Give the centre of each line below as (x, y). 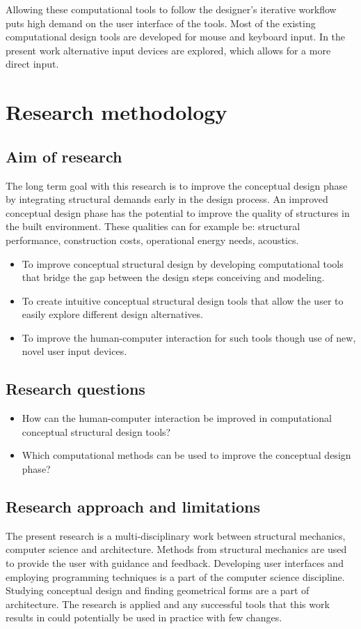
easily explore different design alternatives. (112, 314)
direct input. (32, 64)
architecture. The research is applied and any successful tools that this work (168, 604)
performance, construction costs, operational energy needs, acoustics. (152, 240)
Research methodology (117, 112)
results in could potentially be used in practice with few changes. (144, 617)
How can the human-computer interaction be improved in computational (177, 418)
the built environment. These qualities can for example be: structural (153, 226)
